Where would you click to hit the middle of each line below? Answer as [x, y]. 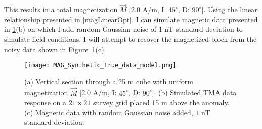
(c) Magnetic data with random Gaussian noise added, [109, 112]
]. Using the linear [229, 9]
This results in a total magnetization [61, 9]
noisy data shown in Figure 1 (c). [55, 49]
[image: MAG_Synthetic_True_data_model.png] [100, 66]
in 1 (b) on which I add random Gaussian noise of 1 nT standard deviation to [123, 29]
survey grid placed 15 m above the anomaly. [161, 102]
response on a [46, 102]
